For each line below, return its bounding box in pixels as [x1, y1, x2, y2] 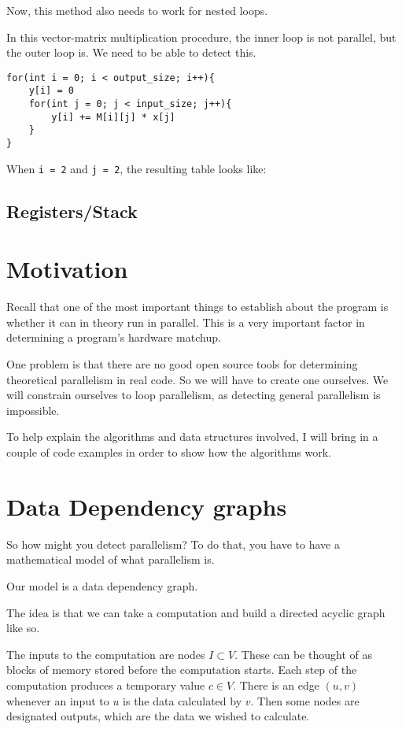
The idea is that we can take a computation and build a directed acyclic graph [6, 604, 385, 620]
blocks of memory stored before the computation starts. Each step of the [6, 661, 357, 678]
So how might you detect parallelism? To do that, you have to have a [6, 535, 340, 552]
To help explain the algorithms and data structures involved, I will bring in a [6, 428, 378, 445]
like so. [6, 620, 40, 636]
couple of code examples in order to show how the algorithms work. [6, 444, 331, 461]
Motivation [6, 253, 128, 285]
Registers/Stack [6, 198, 138, 223]
